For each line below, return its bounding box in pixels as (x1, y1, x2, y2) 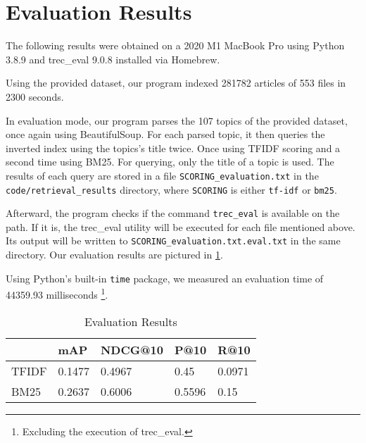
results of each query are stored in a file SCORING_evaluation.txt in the (6, 168, 319, 182)
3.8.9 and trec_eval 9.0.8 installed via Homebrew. (6, 51, 220, 66)
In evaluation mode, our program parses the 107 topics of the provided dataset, (6, 113, 348, 127)
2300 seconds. (6, 89, 64, 104)
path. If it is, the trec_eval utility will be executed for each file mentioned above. (6, 219, 355, 234)
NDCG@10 (100, 341, 163, 358)
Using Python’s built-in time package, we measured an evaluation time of (6, 270, 324, 285)
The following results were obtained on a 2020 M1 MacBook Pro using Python (6, 38, 345, 53)
